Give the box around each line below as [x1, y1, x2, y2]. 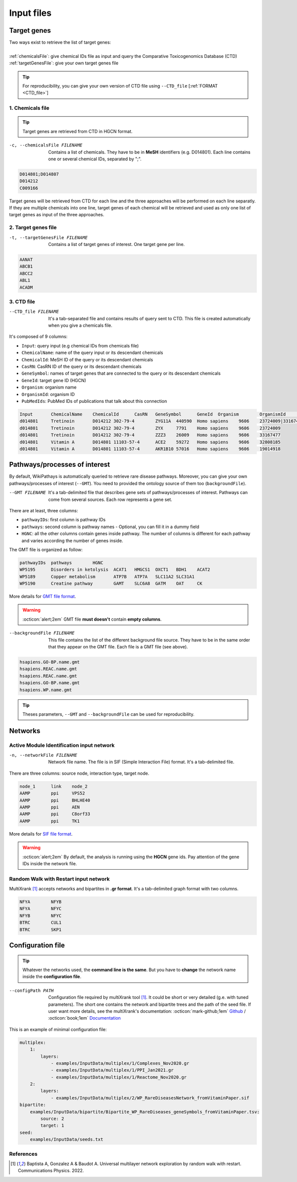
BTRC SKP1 [19, 927, 62, 933]
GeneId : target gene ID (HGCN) [21, 377, 87, 383]
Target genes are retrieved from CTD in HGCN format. [22, 128, 133, 134]
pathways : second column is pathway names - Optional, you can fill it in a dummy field [21, 524, 199, 530]
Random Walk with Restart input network [9, 875, 110, 882]
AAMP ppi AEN [19, 804, 80, 810]
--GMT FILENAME [9, 490, 47, 495]
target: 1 [40, 1123, 64, 1129]
